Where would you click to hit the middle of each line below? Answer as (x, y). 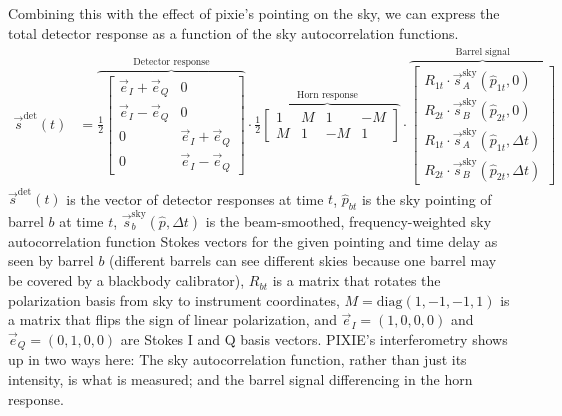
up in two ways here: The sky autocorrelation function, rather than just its (237, 359)
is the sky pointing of (426, 198)
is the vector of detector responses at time (195, 198)
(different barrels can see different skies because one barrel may (303, 260)
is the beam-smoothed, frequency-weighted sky (348, 220)
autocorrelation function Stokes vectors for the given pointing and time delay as (253, 240)
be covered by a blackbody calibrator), (126, 280)
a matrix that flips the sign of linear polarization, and (172, 319)
